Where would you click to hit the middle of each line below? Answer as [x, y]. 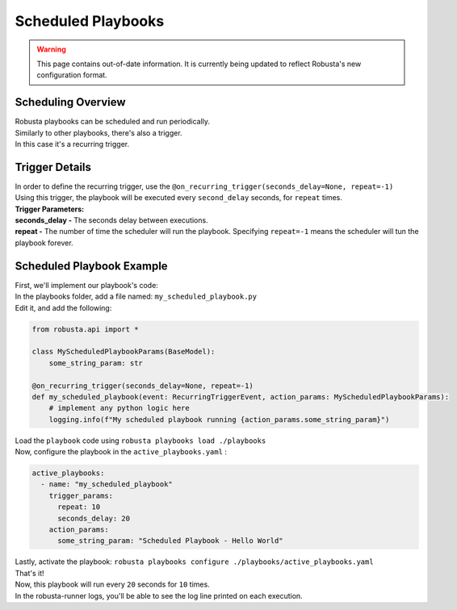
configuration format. [72, 75]
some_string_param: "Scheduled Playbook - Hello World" [170, 541]
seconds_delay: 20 [94, 518]
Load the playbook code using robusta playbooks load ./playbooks [140, 441]
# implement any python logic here [119, 408]
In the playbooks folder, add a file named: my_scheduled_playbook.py [136, 297]
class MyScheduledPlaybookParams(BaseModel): [124, 352]
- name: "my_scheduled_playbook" [107, 485]
